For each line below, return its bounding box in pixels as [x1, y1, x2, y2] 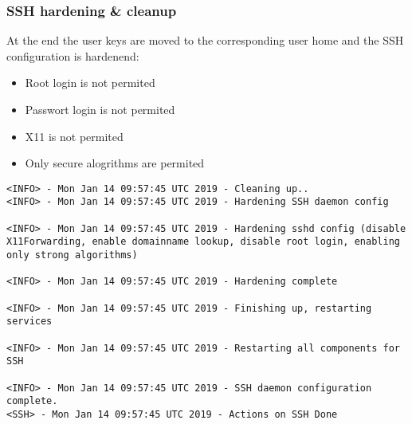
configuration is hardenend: [6, 47, 139, 64]
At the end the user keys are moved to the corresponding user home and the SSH [6, 32, 404, 49]
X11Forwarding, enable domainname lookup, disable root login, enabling [6, 236, 400, 248]
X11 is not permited [25, 128, 124, 144]
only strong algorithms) [6, 249, 138, 261]
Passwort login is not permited [25, 101, 175, 117]
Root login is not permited [25, 74, 155, 91]
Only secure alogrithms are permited [25, 155, 205, 171]
